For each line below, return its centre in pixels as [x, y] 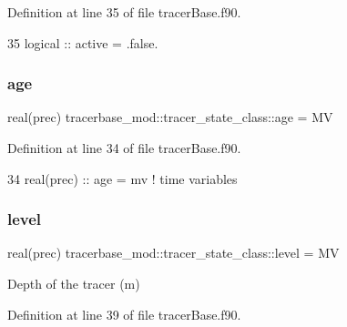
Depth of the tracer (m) [74, 283]
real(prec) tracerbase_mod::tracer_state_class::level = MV [173, 253]
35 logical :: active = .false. [83, 42]
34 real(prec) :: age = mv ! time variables [122, 178]
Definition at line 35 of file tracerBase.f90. [124, 12]
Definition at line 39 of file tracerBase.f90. [124, 314]
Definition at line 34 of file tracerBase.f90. [124, 148]
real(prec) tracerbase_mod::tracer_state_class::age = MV [170, 117]
